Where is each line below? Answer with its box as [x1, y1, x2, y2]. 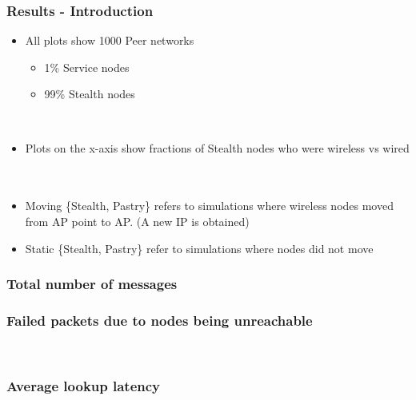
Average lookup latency [6, 375, 161, 395]
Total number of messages [6, 274, 178, 294]
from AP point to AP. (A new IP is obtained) [25, 212, 250, 229]
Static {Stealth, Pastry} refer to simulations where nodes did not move [25, 240, 374, 256]
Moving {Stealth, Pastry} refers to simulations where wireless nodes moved [25, 197, 394, 214]
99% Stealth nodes [44, 85, 135, 102]
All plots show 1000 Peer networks [25, 32, 194, 49]
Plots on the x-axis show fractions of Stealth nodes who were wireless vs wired [25, 139, 410, 156]
